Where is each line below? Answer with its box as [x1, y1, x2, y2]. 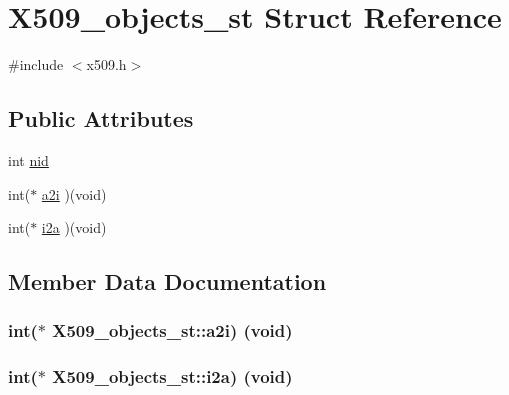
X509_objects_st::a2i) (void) [52, 318, 293, 343]
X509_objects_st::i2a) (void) [52, 364, 293, 389]
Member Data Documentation [8, 266, 327, 297]
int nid [8, 149, 49, 170]
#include [8, 54, 64, 75]
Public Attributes [8, 103, 194, 134]
